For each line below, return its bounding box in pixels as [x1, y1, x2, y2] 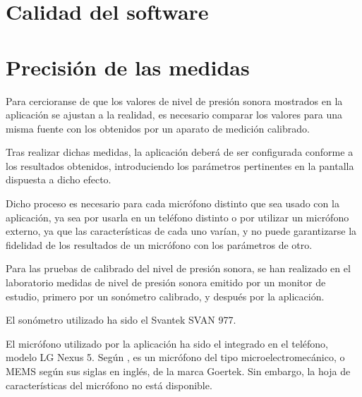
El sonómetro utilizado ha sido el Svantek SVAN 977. [6, 312, 236, 327]
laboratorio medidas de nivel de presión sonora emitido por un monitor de [6, 275, 326, 290]
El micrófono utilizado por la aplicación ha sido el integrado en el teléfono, [6, 336, 328, 350]
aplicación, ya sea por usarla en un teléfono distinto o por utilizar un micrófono [6, 209, 349, 224]
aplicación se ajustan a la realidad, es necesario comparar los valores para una [6, 107, 343, 122]
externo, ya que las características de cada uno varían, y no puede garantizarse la [6, 224, 357, 238]
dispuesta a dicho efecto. [6, 172, 111, 187]
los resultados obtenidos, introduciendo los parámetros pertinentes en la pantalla [6, 158, 354, 173]
